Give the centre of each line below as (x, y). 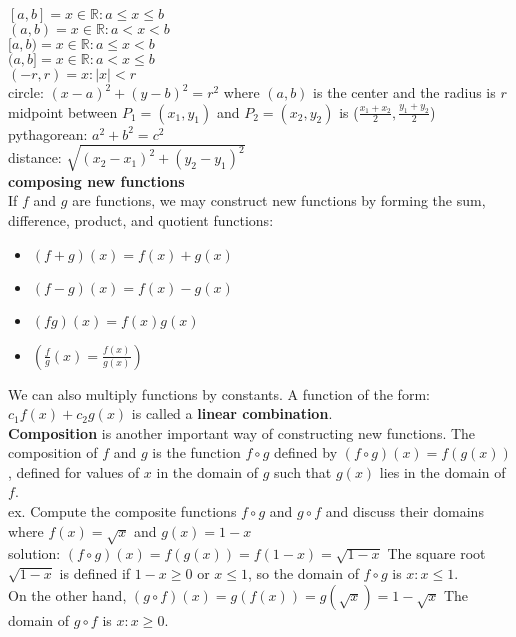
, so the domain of (303, 573)
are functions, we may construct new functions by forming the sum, (279, 200)
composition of (53, 452)
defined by (306, 452)
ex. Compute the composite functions (122, 511)
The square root (436, 553)
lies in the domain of (442, 471)
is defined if (95, 573)
